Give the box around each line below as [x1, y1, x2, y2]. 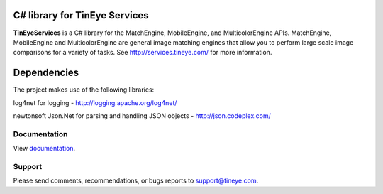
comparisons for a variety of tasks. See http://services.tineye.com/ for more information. [13, 48, 272, 57]
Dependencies [13, 67, 79, 79]
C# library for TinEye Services [13, 9, 149, 21]
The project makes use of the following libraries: [13, 85, 155, 94]
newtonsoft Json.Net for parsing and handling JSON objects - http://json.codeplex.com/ [13, 111, 271, 120]
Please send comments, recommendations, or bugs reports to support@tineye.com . [13, 176, 259, 185]
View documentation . [13, 144, 76, 153]
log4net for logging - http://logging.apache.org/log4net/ [13, 98, 177, 107]
